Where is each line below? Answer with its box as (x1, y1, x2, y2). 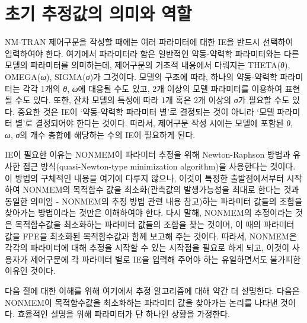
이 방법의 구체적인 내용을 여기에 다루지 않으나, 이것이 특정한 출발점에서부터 (5, 171, 284, 184)
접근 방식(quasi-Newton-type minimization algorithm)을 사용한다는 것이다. (23, 160, 296, 172)
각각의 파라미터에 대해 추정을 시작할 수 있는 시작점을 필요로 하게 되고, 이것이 (5, 241, 290, 254)
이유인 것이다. (5, 264, 56, 277)
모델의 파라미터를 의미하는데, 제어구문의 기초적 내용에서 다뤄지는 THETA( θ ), (5, 59, 290, 71)
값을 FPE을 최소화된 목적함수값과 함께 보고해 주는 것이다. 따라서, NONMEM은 (5, 229, 297, 242)
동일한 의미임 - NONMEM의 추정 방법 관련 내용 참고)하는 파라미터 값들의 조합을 (5, 194, 303, 207)
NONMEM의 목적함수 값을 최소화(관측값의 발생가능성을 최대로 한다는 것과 (23, 183, 299, 196)
